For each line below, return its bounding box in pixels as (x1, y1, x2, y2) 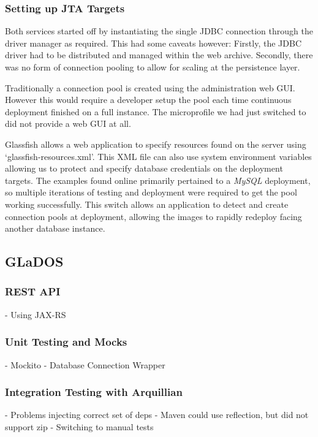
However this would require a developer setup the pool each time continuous (5, 93, 292, 106)
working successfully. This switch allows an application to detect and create (5, 197, 289, 210)
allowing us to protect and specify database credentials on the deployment (5, 162, 283, 175)
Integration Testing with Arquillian (5, 384, 183, 400)
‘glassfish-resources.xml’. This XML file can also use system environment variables (5, 150, 312, 162)
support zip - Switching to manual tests (5, 420, 154, 433)
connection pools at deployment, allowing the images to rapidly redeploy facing (5, 210, 302, 222)
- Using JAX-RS (5, 308, 66, 321)
